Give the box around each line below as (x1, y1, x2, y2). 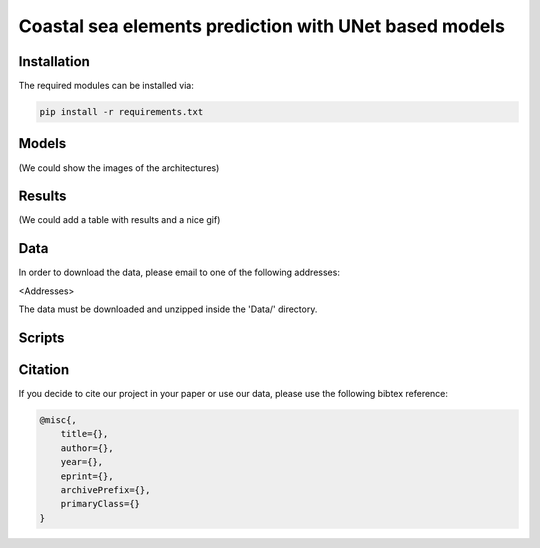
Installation (18, 53, 90, 70)
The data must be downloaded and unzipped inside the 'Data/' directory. (18, 303, 318, 315)
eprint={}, (60, 470, 114, 482)
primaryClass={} (60, 498, 140, 510)
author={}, (60, 442, 114, 454)
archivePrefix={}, (60, 485, 151, 495)
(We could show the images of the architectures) (18, 161, 220, 174)
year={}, (60, 456, 104, 468)
